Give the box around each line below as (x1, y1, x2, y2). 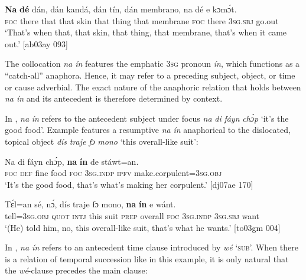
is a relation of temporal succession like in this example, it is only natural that (5, 252, 289, 265)
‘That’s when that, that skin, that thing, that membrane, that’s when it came (5, 26, 287, 38)
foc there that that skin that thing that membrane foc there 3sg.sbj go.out (5, 14, 279, 27)
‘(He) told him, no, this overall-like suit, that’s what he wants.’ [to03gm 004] (5, 221, 281, 233)
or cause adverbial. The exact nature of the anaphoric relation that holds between (5, 80, 301, 93)
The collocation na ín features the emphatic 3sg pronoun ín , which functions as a (5, 57, 300, 70)
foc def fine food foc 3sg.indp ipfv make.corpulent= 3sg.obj (5, 167, 222, 179)
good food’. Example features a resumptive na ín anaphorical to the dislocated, (5, 123, 291, 136)
